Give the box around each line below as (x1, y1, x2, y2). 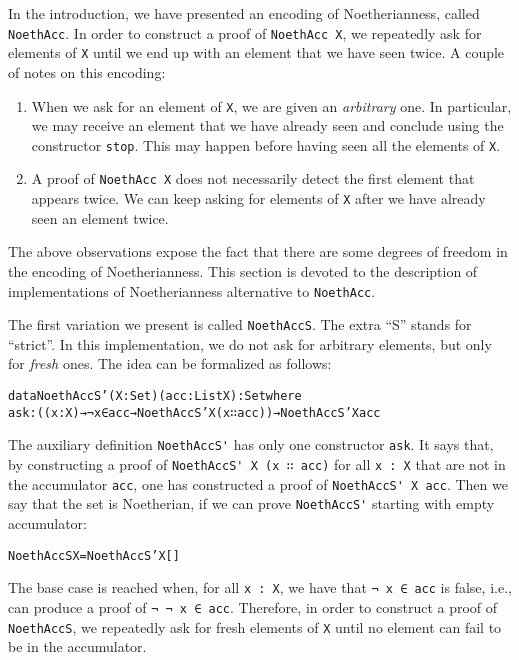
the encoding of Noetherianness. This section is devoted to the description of (8, 260, 478, 281)
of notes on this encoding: (8, 61, 166, 82)
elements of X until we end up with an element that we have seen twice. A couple (8, 42, 505, 63)
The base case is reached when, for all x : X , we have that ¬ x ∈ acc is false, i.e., (8, 577, 512, 598)
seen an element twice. (31, 207, 169, 228)
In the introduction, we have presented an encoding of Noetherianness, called (8, 3, 480, 23)
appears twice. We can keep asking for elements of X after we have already (31, 188, 486, 209)
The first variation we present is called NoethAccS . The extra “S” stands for (8, 314, 472, 335)
